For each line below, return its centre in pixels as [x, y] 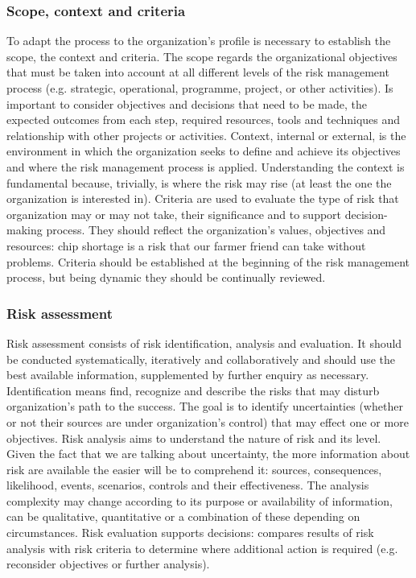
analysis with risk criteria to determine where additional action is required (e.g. [202, 548]
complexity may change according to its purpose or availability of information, [200, 500]
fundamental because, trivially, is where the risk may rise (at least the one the [199, 182]
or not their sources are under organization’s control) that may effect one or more [208, 421]
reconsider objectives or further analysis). [108, 564]
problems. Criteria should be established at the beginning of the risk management [208, 261]
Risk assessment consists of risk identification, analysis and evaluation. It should [204, 343]
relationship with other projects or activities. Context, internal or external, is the [206, 135]
